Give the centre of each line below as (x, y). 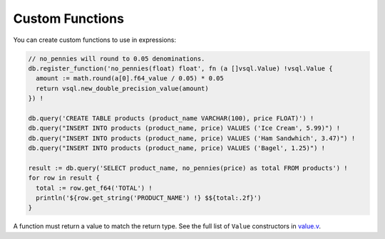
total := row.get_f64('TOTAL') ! (94, 188)
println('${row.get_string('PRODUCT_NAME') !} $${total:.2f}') (149, 198)
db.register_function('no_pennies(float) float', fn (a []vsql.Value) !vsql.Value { (180, 68)
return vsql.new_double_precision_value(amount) (123, 88)
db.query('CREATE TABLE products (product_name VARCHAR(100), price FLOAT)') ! (171, 118)
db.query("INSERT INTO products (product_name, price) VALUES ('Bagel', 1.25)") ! (177, 148)
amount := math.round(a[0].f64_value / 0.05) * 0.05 (130, 79)
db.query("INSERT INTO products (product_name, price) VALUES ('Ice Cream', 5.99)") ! (184, 128)
